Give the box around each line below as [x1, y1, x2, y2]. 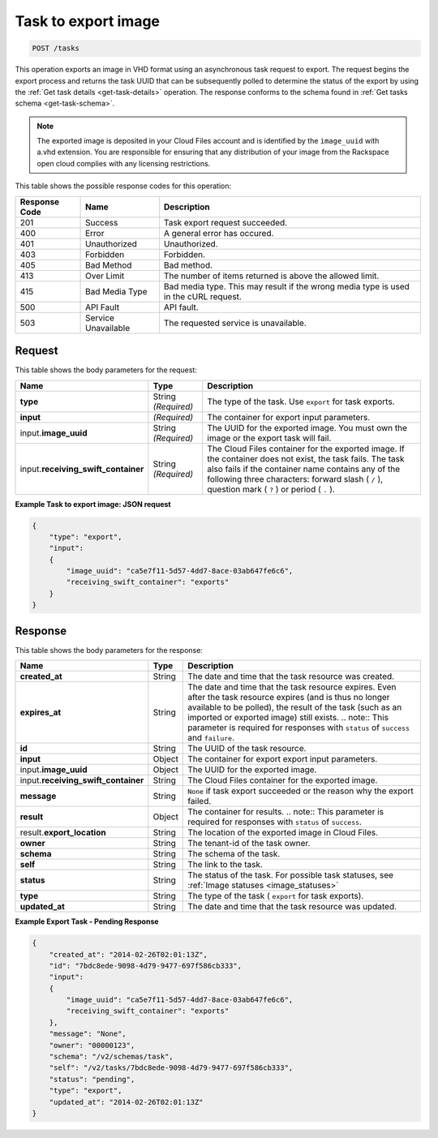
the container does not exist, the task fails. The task [207, 453, 405, 464]
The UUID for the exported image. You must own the [207, 422, 408, 433]
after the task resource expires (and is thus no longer [187, 692, 390, 703]
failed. [187, 796, 212, 807]
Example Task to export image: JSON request [15, 499, 171, 509]
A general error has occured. [163, 227, 274, 238]
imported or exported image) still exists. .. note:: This [187, 712, 389, 724]
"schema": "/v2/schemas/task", [49, 1052, 174, 1062]
